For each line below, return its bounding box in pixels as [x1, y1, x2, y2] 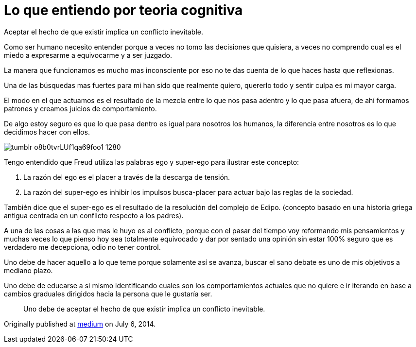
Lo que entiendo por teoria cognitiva [4, 2, 243, 18]
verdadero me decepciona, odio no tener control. [4, 243, 161, 251]
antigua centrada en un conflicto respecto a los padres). [4, 211, 184, 220]
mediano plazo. [4, 266, 53, 275]
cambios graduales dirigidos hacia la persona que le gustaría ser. [4, 289, 212, 298]
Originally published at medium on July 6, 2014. [4, 319, 156, 328]
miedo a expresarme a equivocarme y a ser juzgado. [4, 51, 172, 59]
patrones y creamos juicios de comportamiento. [4, 104, 157, 113]
